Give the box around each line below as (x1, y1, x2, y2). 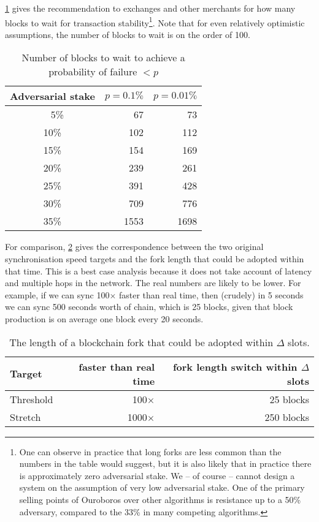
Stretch (10, 409, 41, 424)
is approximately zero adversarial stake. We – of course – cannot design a (19, 469, 295, 482)
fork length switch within (172, 359, 298, 374)
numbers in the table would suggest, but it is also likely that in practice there (19, 457, 312, 470)
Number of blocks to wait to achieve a (21, 50, 185, 65)
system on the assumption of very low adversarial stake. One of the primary (19, 481, 305, 494)
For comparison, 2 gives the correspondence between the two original (5, 240, 264, 253)
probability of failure (48, 64, 137, 79)
